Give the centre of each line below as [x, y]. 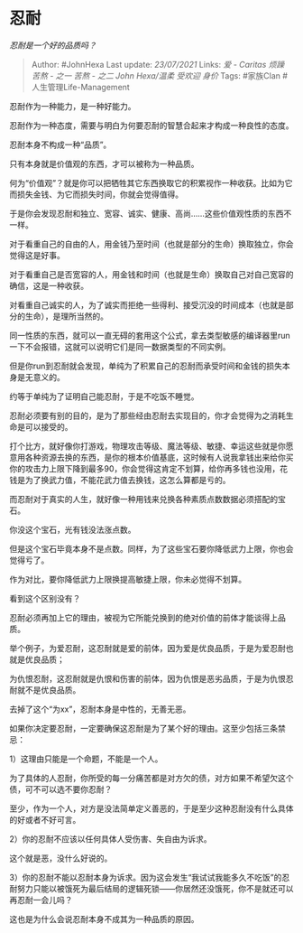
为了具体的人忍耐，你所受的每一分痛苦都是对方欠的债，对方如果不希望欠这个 [151, 778]
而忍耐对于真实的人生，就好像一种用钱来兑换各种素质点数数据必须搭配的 [143, 499]
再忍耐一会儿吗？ [41, 900]
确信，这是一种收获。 [49, 285]
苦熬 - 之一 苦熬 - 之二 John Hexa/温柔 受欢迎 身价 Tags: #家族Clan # [160, 75]
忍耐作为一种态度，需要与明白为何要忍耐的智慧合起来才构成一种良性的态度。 [151, 125]
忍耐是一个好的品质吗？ [53, 45]
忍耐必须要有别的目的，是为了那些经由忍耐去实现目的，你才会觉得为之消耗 [147, 415]
